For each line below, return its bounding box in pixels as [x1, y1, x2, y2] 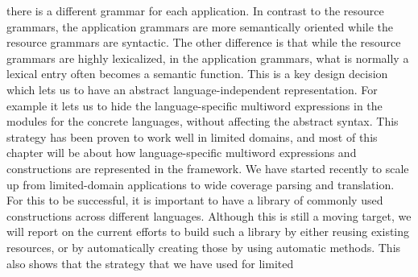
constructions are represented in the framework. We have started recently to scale [6, 159, 409, 176]
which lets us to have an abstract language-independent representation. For [6, 81, 378, 97]
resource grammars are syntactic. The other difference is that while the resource [6, 34, 401, 51]
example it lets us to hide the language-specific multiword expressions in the [6, 97, 383, 114]
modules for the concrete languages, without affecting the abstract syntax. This [6, 113, 399, 130]
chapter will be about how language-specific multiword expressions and [6, 144, 357, 161]
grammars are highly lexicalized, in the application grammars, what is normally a [6, 49, 409, 66]
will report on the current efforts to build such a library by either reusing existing [6, 223, 410, 240]
